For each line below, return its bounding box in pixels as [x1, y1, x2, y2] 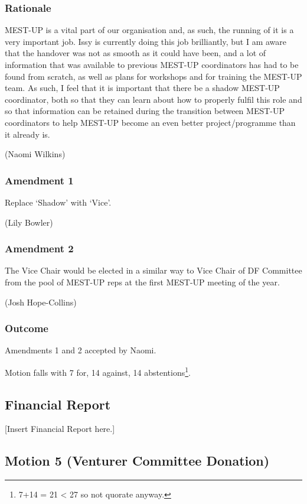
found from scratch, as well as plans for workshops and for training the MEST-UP [5, 70, 302, 82]
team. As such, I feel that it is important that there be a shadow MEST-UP [5, 82, 280, 94]
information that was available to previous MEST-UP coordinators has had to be [5, 58, 299, 70]
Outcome [5, 321, 48, 336]
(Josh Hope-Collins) [5, 295, 77, 308]
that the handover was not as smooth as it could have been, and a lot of [5, 47, 266, 59]
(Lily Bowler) [5, 216, 53, 228]
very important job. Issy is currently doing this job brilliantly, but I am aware [5, 35, 286, 47]
